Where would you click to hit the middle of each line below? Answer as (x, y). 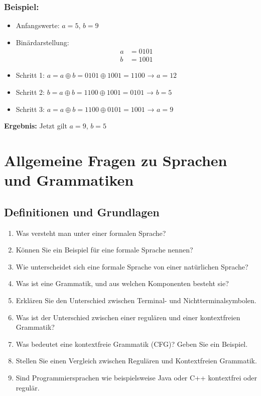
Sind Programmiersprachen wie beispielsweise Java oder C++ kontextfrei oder (136, 377)
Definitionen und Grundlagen (82, 212)
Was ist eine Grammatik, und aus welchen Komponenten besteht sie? (122, 283)
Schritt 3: (30, 109)
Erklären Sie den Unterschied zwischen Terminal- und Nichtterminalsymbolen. (136, 300)
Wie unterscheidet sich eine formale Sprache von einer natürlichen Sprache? (132, 266)
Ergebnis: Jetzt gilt (36, 126)
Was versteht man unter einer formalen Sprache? (91, 233)
